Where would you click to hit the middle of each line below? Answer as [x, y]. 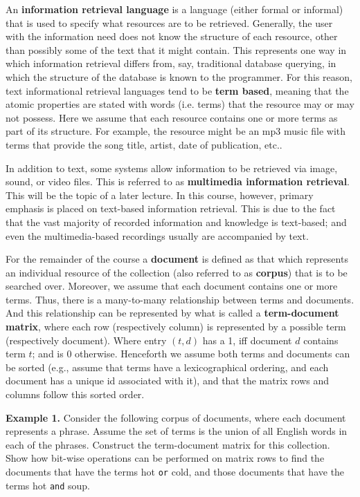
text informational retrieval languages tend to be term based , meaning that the [177, 90]
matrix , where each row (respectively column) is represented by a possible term [176, 327]
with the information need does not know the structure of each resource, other [172, 36]
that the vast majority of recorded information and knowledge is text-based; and [176, 222]
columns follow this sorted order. [75, 394]
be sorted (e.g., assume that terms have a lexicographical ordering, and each [167, 367]
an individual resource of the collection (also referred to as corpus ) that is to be [177, 272]
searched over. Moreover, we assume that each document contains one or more [172, 286]
